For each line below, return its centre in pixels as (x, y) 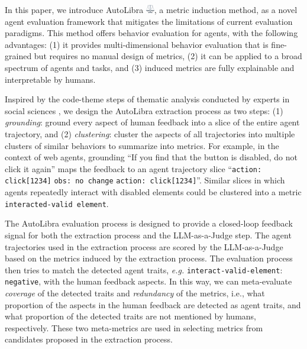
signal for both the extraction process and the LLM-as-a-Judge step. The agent (148, 235)
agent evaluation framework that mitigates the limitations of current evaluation (149, 21)
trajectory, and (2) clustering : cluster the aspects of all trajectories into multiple (150, 133)
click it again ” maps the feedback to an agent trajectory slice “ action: (133, 168)
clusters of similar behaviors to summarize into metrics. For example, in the (142, 145)
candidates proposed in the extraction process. (89, 339)
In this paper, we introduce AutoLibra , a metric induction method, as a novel (151, 9)
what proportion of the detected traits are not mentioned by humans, (130, 316)
